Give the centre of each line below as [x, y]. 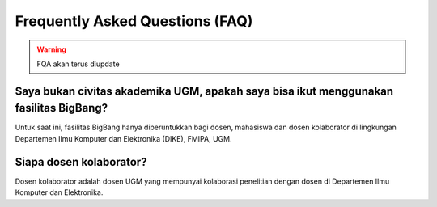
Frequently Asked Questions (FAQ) [134, 21]
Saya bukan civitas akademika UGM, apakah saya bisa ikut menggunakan [204, 91]
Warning [51, 49]
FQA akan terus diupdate [78, 64]
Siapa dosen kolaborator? [81, 162]
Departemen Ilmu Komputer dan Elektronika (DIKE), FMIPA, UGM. [123, 138]
